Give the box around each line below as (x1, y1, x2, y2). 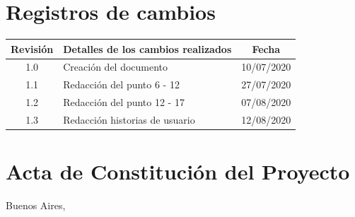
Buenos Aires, (6, 198, 66, 213)
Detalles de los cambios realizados (63, 41, 232, 56)
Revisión (11, 41, 54, 56)
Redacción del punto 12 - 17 (63, 95, 185, 110)
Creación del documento (63, 59, 168, 74)
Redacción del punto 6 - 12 (63, 77, 180, 92)
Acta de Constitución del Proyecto (6, 157, 350, 186)
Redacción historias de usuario (63, 112, 195, 127)
